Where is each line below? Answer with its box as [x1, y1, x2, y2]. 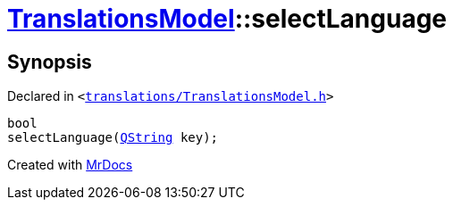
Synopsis [7, 50, 92, 73]
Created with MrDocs [7, 157, 133, 173]
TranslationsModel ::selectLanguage [7, 4, 448, 34]
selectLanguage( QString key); [7, 130, 219, 145]
